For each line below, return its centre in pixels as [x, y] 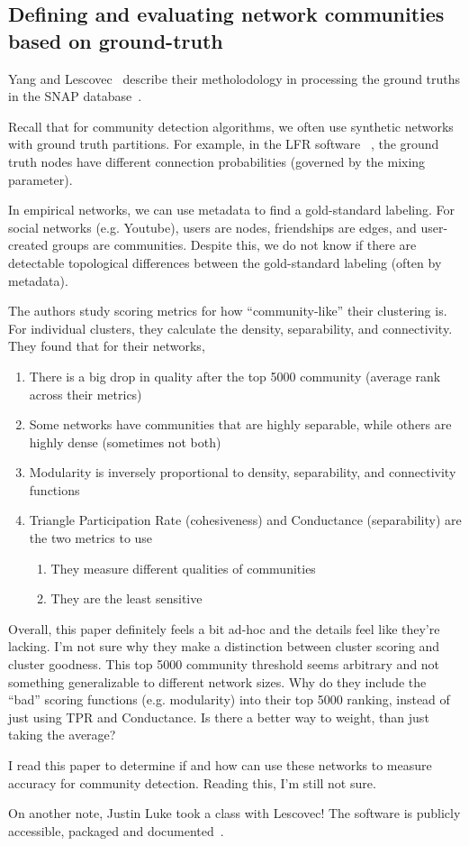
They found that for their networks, [107, 346]
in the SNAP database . [75, 96]
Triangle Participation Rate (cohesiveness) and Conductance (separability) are [245, 520]
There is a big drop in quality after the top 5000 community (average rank [235, 376]
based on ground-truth [116, 40]
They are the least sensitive [126, 598]
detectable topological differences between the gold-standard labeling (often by [225, 262]
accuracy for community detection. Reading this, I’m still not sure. [192, 782]
